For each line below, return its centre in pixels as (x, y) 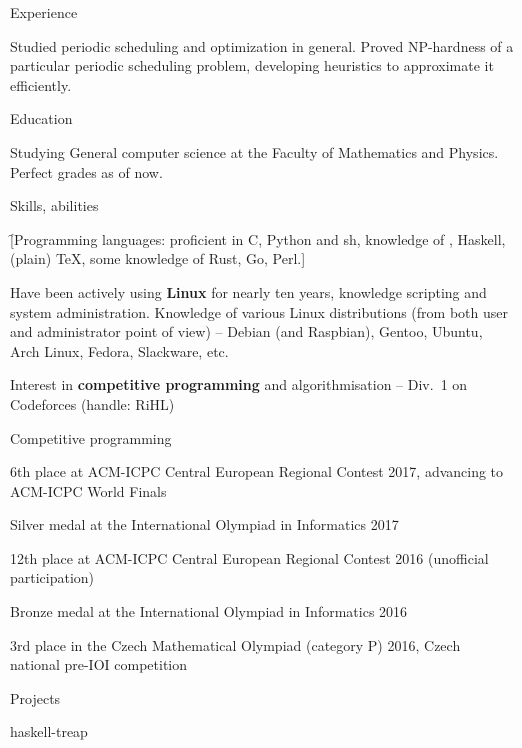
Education (41, 118)
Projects (35, 697)
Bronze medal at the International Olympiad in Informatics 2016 (209, 611)
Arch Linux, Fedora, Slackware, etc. (119, 350)
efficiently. (41, 84)
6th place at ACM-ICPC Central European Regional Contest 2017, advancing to (257, 471)
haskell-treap (49, 731)
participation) (52, 577)
